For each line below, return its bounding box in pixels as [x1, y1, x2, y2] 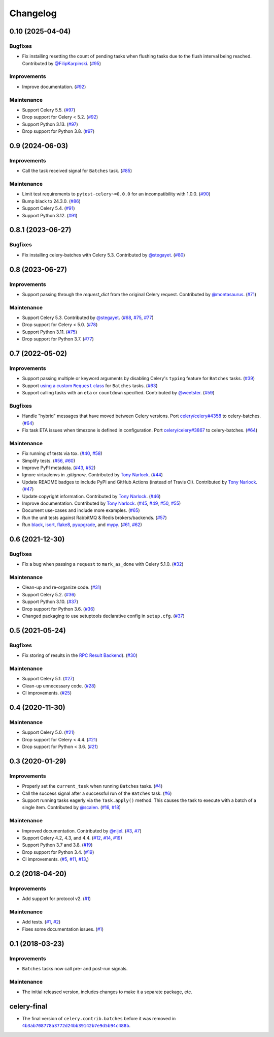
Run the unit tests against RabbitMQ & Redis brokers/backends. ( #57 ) [22, 514, 167, 521]
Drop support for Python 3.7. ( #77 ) [22, 336, 94, 342]
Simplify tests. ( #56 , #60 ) [22, 457, 76, 464]
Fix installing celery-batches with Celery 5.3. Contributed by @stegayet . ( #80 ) [22, 252, 185, 258]
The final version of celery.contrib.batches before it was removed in [22, 1015, 176, 1021]
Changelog [9, 8, 57, 19]
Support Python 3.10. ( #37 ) [22, 598, 79, 605]
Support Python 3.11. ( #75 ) [22, 329, 77, 335]
